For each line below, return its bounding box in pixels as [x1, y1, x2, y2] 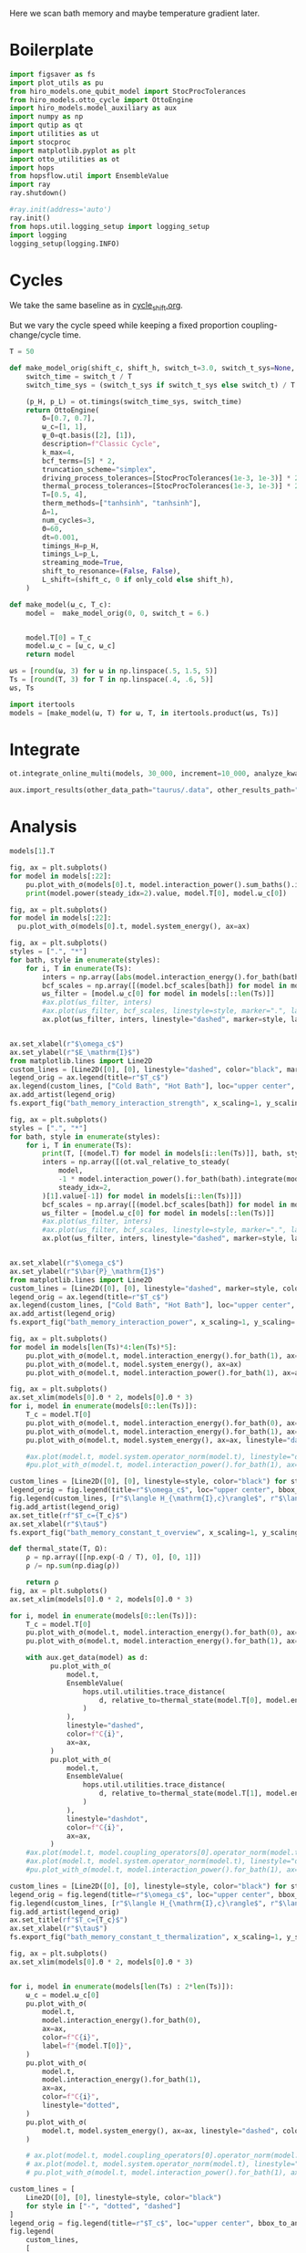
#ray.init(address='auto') [9, 205, 112, 214]
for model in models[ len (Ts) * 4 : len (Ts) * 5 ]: [9, 1342, 178, 1351]
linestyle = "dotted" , [42, 2101, 120, 2111]
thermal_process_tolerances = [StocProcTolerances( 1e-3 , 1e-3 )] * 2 [42, 482, 300, 491]
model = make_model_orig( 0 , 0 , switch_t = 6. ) [25, 609, 209, 618]
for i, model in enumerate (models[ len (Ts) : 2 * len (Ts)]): [9, 1982, 234, 1991]
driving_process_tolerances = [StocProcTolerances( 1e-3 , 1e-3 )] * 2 [42, 474, 300, 483]
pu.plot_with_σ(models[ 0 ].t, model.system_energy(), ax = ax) [17, 922, 250, 932]
